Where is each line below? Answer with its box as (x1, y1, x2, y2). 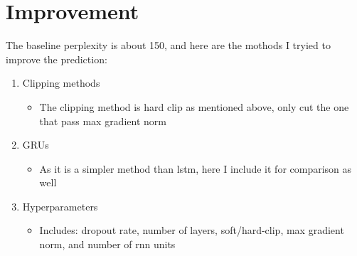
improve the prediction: (6, 51, 107, 66)
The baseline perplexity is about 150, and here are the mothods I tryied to (6, 38, 331, 53)
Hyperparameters (22, 198, 98, 213)
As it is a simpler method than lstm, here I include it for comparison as (39, 161, 352, 176)
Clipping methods (22, 75, 100, 90)
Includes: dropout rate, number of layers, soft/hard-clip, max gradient (39, 223, 344, 238)
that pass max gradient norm (39, 113, 166, 128)
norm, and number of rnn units (39, 237, 176, 252)
